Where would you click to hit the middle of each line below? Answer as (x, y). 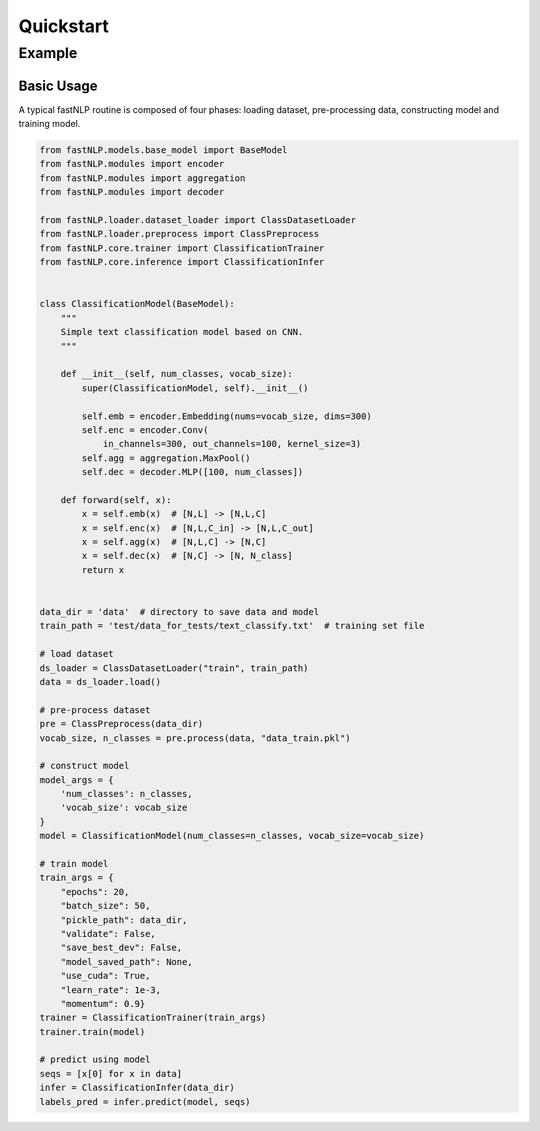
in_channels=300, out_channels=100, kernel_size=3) (232, 444)
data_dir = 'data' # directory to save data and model (179, 611)
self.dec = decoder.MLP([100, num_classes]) (192, 472)
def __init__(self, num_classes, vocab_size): (177, 374)
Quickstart (64, 26)
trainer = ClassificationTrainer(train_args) (153, 1018)
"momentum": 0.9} (103, 1003)
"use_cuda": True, (105, 976)
